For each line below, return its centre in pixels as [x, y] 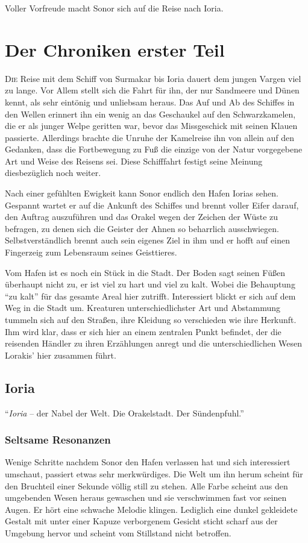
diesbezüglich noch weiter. [53, 173]
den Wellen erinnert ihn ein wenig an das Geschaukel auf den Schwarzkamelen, [150, 114]
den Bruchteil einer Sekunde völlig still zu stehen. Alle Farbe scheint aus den [146, 485]
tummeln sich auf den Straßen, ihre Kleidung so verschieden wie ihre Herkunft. [151, 319]
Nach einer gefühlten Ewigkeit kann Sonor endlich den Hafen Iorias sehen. [142, 193]
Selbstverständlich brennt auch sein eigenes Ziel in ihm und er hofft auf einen [147, 240]
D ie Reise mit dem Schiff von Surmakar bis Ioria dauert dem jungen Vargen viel [153, 78]
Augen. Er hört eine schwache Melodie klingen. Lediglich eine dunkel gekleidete [151, 509]
